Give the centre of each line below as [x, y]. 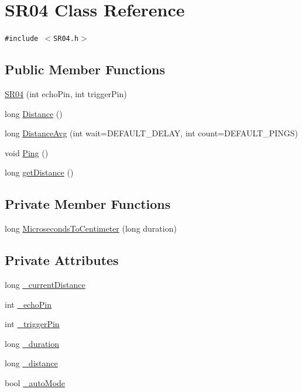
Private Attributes [62, 260]
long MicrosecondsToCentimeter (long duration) [91, 228]
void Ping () [27, 152]
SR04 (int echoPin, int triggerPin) [66, 93]
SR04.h [66, 39]
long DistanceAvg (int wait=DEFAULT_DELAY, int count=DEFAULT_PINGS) [151, 133]
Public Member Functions [85, 69]
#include [22, 39]
